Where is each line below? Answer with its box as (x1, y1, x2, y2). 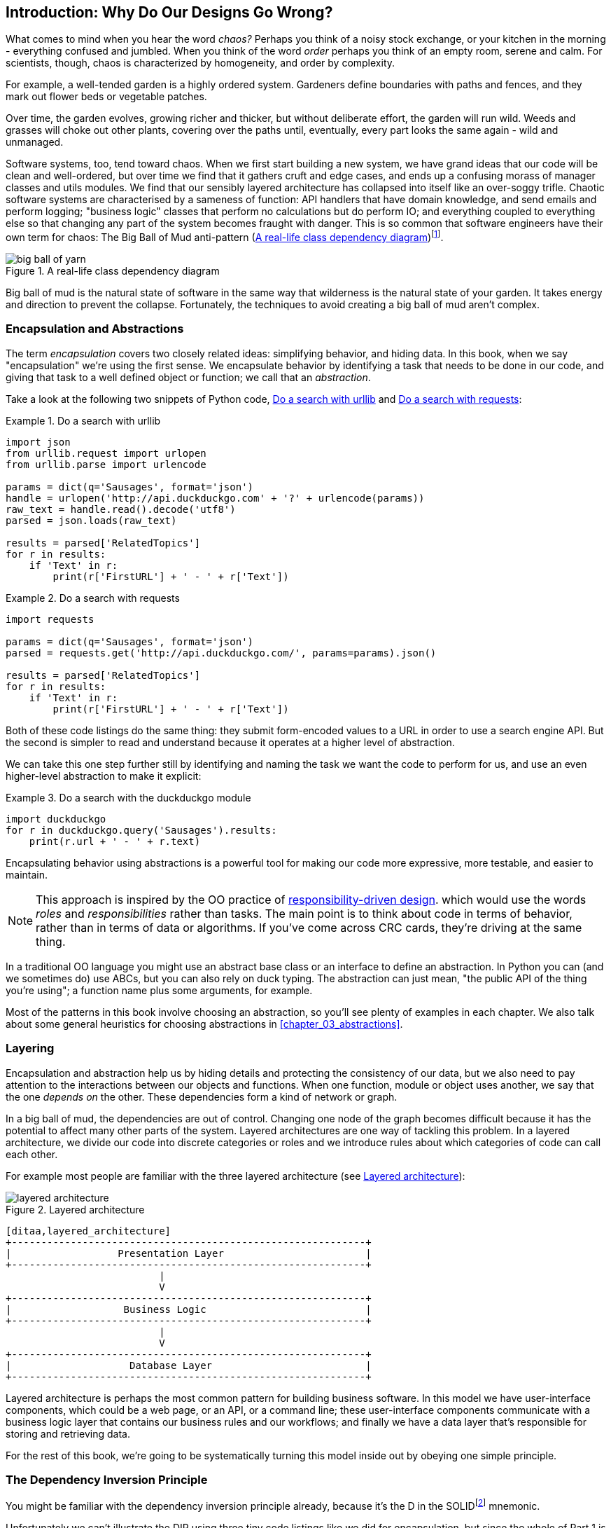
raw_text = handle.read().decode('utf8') (6, 503, 236, 515)
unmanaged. (6, 136, 64, 149)
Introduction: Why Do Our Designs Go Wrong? (6, 4, 333, 21)
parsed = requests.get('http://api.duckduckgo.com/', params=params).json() (6, 647, 437, 659)
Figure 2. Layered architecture (6, 1203, 145, 1216)
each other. (6, 1148, 58, 1160)
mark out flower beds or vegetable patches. (6, 90, 207, 103)
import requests (6, 613, 94, 625)
